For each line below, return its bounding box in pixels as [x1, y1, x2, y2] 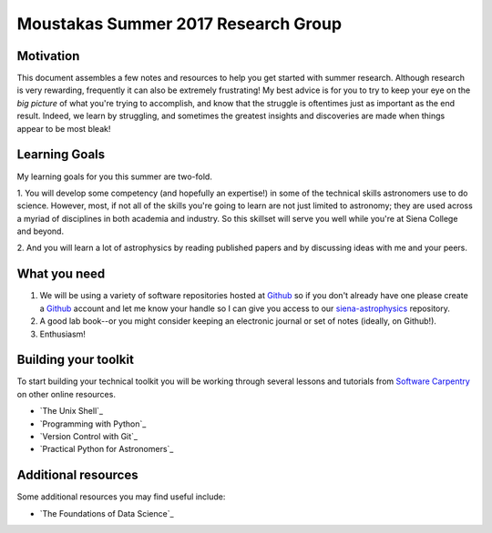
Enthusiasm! [39, 328, 87, 339]
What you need [16, 266, 106, 282]
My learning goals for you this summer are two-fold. [16, 171, 213, 182]
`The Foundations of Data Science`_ [39, 508, 174, 518]
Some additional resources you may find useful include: [16, 491, 226, 502]
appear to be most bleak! [16, 123, 111, 134]
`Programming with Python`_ [39, 418, 147, 429]
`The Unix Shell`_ [39, 406, 104, 417]
